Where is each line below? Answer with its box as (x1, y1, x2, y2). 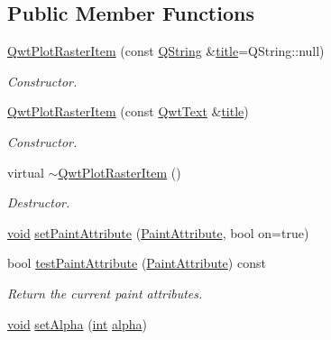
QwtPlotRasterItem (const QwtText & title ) (7, 102, 249, 121)
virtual (7, 162, 44, 181)
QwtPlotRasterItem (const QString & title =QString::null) (7, 41, 325, 60)
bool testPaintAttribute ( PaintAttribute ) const (7, 253, 266, 272)
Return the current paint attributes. (7, 283, 203, 302)
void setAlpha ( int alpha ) (7, 314, 147, 333)
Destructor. (7, 193, 70, 212)
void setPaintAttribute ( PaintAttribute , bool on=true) (7, 223, 309, 242)
